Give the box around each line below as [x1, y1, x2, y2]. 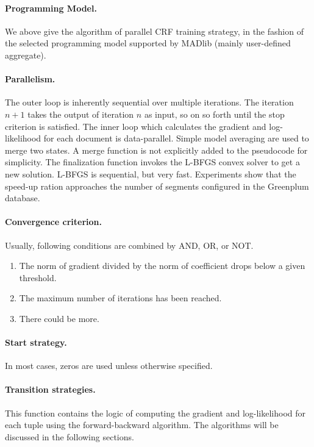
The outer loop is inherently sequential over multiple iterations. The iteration [5, 96, 294, 109]
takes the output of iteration [27, 107, 134, 120]
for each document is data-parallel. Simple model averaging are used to [43, 132, 309, 145]
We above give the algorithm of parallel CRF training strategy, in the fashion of [5, 24, 304, 37]
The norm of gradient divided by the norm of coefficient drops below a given [19, 259, 305, 272]
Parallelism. [5, 73, 55, 85]
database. [5, 191, 40, 204]
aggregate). [5, 48, 46, 61]
